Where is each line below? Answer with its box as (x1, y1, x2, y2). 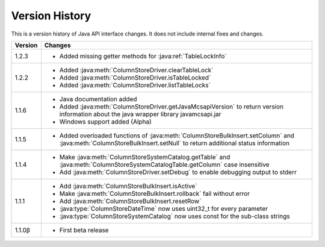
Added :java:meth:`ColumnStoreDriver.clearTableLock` (59, 66, 214, 74)
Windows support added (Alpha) (59, 117, 152, 126)
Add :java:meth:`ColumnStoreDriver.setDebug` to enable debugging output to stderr (59, 167, 297, 176)
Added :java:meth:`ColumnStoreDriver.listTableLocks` (59, 81, 211, 89)
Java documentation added (59, 95, 138, 103)
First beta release (59, 226, 109, 234)
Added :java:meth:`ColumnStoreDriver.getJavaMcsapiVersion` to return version (59, 102, 284, 111)
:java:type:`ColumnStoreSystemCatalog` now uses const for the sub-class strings (59, 211, 290, 220)
